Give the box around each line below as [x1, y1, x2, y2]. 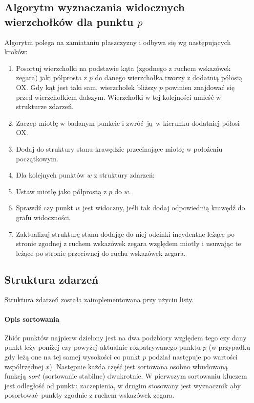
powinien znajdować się [165, 82, 235, 92]
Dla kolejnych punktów [16, 170, 85, 180]
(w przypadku [209, 342, 251, 352]
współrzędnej [4, 361, 43, 371]
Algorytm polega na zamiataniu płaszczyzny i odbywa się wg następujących [4, 37, 231, 47]
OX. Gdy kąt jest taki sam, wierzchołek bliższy [16, 82, 157, 92]
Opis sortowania [4, 313, 60, 324]
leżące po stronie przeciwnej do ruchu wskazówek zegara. [16, 247, 186, 258]
